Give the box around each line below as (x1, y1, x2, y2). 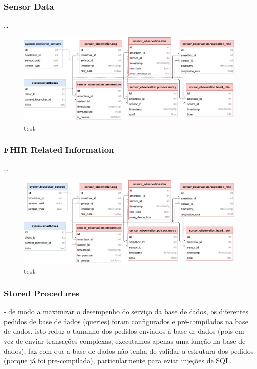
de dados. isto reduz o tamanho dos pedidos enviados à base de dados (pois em (4, 326, 244, 336)
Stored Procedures (4, 287, 80, 299)
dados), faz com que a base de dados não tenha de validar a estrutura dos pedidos (4, 345, 254, 356)
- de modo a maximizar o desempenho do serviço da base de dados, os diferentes (4, 306, 249, 317)
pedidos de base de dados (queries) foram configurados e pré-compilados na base (4, 316, 248, 326)
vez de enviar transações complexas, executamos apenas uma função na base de (4, 336, 246, 346)
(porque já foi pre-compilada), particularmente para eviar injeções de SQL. (4, 355, 232, 366)
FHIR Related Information (4, 144, 114, 156)
